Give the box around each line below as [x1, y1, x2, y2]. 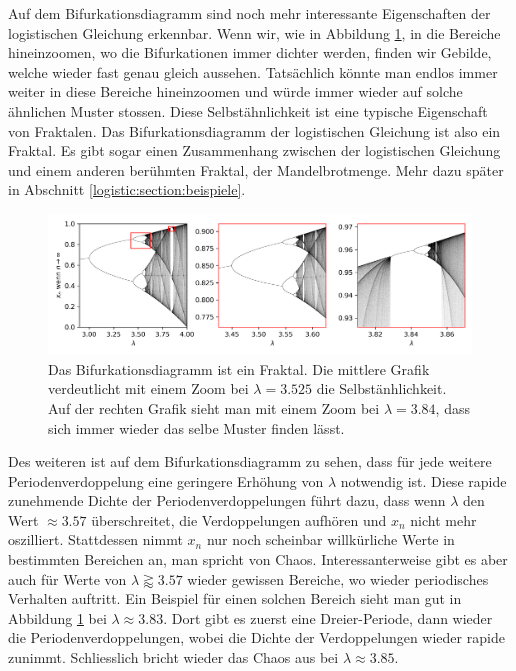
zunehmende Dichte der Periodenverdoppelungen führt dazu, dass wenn [8, 490, 446, 511]
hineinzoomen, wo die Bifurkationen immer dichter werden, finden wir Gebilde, [8, 42, 492, 63]
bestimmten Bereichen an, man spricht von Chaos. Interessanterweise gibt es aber [8, 549, 508, 570]
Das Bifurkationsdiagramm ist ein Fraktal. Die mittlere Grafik [48, 358, 430, 379]
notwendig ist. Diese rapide [340, 470, 507, 491]
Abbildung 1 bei [8, 607, 107, 628]
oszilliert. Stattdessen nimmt [8, 529, 183, 550]
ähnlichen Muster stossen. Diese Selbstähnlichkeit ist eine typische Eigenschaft [8, 100, 488, 121]
